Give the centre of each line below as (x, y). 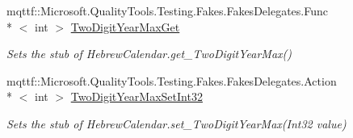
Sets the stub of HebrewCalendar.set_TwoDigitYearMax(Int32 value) (176, 123)
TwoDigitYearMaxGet (125, 26)
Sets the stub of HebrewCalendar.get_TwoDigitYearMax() (149, 54)
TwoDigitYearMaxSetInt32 (137, 96)
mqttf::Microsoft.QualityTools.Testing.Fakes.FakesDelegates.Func (167, 10)
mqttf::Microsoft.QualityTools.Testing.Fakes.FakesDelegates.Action (172, 80)
